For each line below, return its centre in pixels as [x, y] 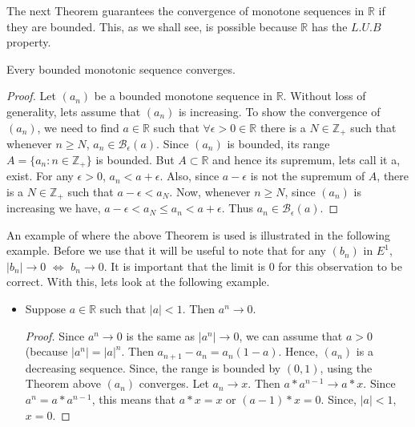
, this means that [134, 399]
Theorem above [63, 383]
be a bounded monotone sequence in [183, 96]
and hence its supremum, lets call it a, [306, 159]
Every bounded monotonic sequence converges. [121, 68]
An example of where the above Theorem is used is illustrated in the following [199, 234]
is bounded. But [135, 159]
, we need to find [78, 127]
